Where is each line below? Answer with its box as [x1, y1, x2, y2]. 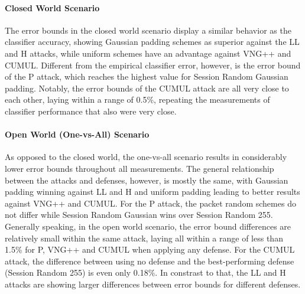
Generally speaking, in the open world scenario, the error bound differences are [5, 220, 291, 232]
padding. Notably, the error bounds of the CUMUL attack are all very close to [5, 81, 289, 94]
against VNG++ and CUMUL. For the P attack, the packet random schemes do [5, 197, 296, 209]
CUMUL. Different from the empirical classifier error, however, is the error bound [5, 58, 301, 71]
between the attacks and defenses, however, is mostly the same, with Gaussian [5, 174, 288, 186]
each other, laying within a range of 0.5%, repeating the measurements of [5, 93, 270, 106]
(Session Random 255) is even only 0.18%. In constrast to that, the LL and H [5, 266, 286, 279]
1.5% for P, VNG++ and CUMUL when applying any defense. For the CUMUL [5, 243, 295, 256]
